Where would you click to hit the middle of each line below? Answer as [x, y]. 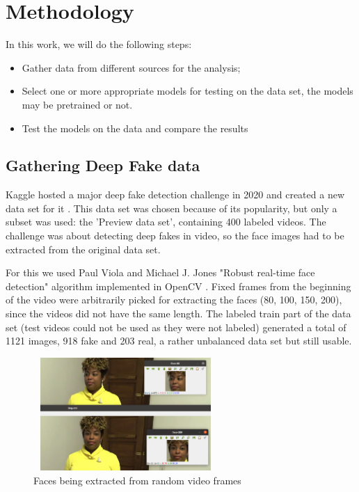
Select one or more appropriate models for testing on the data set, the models [188, 91]
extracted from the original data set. [83, 249]
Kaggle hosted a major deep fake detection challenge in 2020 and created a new [175, 195]
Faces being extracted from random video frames [137, 480]
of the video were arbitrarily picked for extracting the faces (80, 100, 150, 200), [174, 300]
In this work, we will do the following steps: [99, 44]
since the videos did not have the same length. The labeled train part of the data [178, 314]
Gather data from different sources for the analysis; [131, 67]
